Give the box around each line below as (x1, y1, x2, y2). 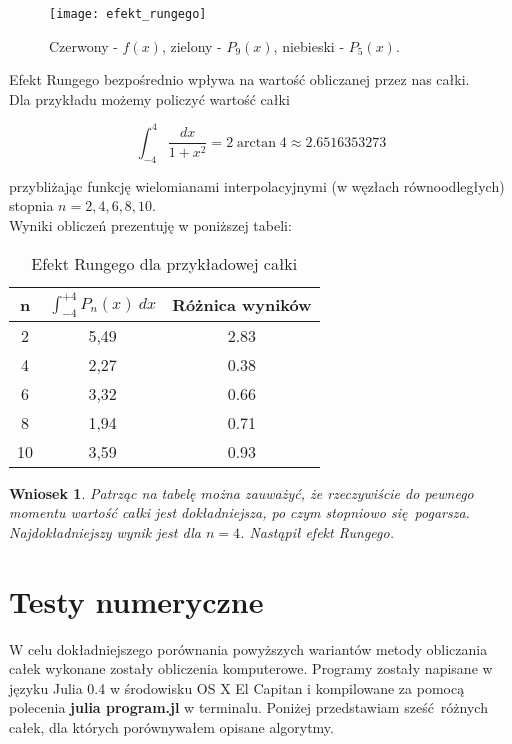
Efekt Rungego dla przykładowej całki (31, 251, 298, 275)
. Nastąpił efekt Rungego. (240, 521, 394, 542)
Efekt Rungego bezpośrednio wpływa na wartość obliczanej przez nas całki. (9, 69, 470, 90)
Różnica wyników (172, 292, 312, 316)
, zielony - (161, 35, 222, 56)
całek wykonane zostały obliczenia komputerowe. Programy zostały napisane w (9, 658, 493, 679)
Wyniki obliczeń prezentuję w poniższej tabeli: (9, 214, 292, 235)
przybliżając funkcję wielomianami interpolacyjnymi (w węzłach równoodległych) (9, 175, 505, 196)
